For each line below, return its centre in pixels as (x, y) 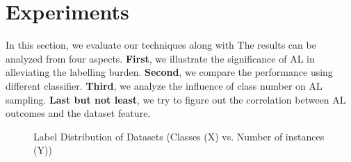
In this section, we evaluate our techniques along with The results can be (161, 45)
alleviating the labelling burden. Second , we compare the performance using (169, 72)
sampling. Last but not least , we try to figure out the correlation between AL (176, 99)
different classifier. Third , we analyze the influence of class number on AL (164, 85)
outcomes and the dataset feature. (78, 113)
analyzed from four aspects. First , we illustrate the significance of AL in (160, 58)
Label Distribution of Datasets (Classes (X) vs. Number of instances (179, 136)
